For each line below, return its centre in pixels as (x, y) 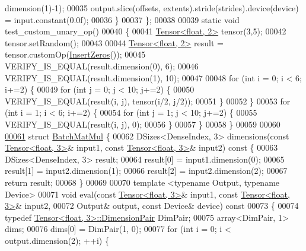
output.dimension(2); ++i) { (57, 240)
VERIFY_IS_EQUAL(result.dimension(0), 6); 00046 (102, 66)
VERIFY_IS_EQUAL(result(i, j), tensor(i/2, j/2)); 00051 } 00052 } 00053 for (148, 101)
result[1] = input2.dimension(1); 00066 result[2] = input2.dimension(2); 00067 (146, 171)
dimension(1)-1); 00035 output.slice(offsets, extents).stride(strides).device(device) (152, 8)
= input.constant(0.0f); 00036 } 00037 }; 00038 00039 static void (122, 19)
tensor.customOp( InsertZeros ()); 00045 (75, 54)
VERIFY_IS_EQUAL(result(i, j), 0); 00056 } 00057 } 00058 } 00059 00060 (143, 124)
